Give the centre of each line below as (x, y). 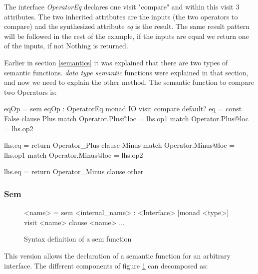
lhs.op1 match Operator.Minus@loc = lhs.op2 (74, 154)
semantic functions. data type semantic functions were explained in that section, (126, 72)
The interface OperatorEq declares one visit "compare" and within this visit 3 (122, 6)
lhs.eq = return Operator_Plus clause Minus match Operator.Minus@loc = (120, 145)
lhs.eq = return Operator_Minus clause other (74, 171)
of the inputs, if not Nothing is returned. (66, 46)
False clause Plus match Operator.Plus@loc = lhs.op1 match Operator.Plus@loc (126, 118)
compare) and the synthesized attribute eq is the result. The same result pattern (127, 26)
